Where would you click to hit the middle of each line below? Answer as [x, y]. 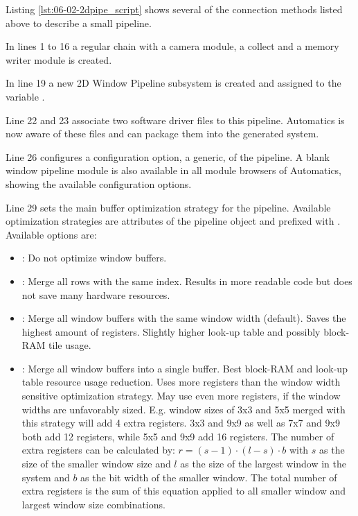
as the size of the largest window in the [263, 464]
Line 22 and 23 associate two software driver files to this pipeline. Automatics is [175, 120]
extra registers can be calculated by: [98, 450]
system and [46, 477]
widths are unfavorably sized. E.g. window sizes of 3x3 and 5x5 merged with [184, 409]
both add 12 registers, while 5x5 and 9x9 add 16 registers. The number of [178, 436]
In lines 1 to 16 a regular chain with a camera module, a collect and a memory [172, 46]
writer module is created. [59, 59]
